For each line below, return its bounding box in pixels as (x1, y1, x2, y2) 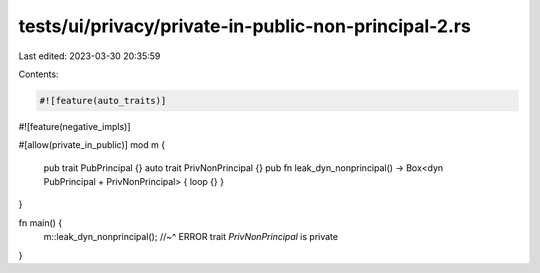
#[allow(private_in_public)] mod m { (18, 139, 165, 151)
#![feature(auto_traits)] (39, 95, 167, 106)
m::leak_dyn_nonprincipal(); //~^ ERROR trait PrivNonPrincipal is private (43, 231, 339, 243)
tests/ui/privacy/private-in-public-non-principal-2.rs (18, 15, 472, 37)
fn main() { (18, 216, 63, 229)
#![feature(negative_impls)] (18, 120, 131, 132)
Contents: (18, 68, 59, 80)
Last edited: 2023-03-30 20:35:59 (18, 50, 161, 62)
